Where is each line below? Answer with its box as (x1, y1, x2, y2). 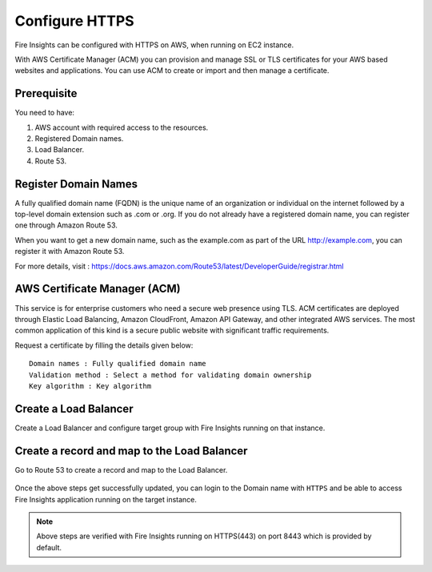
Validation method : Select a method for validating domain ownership (29, 370, 312, 380)
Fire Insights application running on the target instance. (14, 494, 198, 504)
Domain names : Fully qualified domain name (29, 359, 207, 369)
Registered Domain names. (34, 134, 124, 143)
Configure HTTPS (14, 12, 135, 30)
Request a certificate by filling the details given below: (14, 340, 194, 350)
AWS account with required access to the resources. (34, 123, 209, 132)
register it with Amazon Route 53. (14, 247, 125, 256)
